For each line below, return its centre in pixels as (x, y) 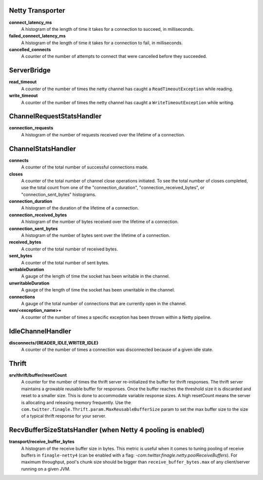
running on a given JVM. (46, 469)
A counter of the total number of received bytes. (70, 249)
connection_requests (31, 128)
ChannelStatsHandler (43, 149)
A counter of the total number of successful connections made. (85, 167)
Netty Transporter (37, 10)
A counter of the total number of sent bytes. (65, 263)
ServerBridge (30, 70)
